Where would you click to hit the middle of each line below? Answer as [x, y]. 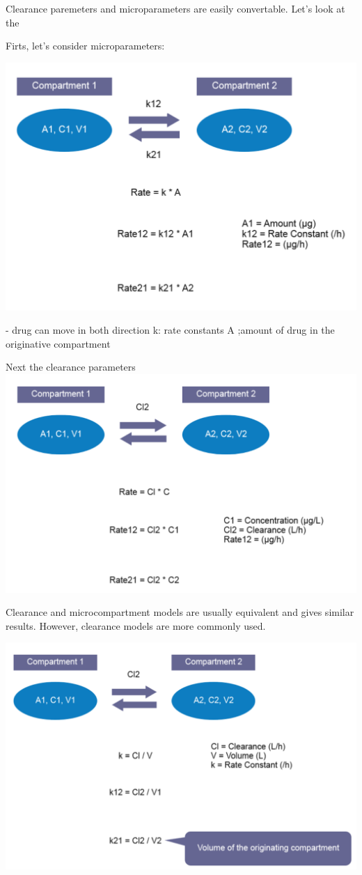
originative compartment [58, 343]
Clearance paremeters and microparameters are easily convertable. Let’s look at [175, 8]
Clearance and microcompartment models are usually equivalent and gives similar [180, 612]
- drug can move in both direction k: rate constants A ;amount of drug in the [170, 330]
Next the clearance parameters [71, 367]
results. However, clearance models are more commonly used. [136, 625]
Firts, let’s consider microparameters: [85, 46]
